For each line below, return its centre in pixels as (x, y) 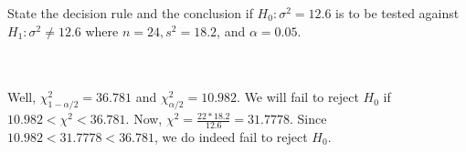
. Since (308, 119)
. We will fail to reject (298, 97)
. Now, (144, 119)
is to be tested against (397, 13)
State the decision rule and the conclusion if (130, 13)
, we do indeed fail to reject (231, 137)
